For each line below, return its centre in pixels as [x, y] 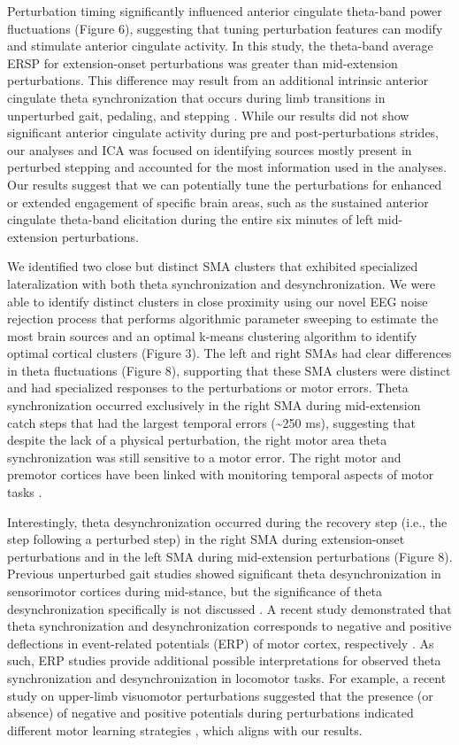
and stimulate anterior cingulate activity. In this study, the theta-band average [220, 46]
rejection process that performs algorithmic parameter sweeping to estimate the [223, 318]
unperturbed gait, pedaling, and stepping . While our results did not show [208, 115]
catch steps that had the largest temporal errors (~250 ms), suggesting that [211, 422]
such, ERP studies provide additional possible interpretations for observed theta [224, 660]
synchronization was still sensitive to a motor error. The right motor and [204, 457]
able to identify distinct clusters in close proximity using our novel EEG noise [218, 301]
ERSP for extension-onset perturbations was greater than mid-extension [203, 62]
